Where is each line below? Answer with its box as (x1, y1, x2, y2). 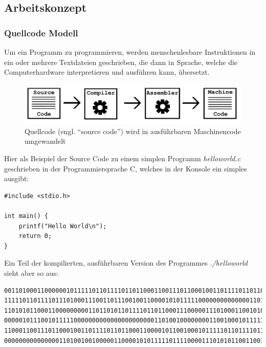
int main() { (4, 212, 48, 220)
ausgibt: (4, 173, 29, 184)
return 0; (18, 232, 52, 240)
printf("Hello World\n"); (18, 222, 107, 230)
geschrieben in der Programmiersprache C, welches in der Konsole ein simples (4, 163, 247, 174)
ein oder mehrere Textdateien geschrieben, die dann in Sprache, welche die (4, 56, 238, 67)
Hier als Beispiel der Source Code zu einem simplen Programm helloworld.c (4, 153, 241, 164)
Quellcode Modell (4, 26, 78, 39)
